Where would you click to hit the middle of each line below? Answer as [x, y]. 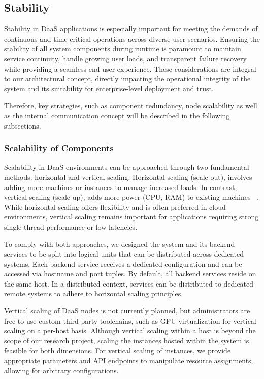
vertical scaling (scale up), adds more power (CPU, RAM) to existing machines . [131, 197]
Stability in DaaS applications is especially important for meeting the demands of [131, 29]
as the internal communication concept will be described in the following [117, 115]
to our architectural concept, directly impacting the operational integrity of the [127, 78]
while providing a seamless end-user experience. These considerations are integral [130, 68]
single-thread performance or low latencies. [71, 226]
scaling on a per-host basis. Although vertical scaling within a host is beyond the [130, 330]
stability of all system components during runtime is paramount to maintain [123, 49]
